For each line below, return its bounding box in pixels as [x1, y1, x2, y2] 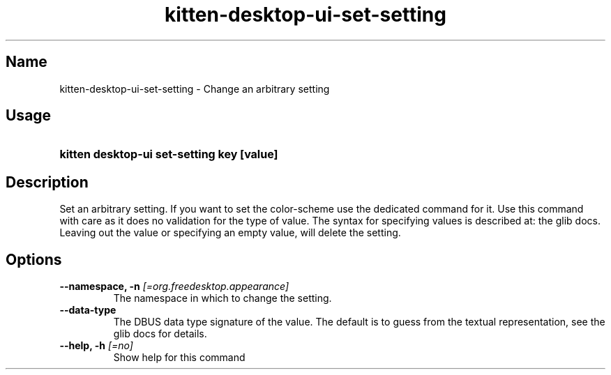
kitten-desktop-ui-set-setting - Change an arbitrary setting [59, 82, 330, 95]
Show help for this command [113, 351, 246, 364]
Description [6, 173, 89, 191]
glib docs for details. [113, 328, 207, 340]
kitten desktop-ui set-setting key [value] [59, 147, 278, 162]
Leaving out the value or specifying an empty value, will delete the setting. [59, 227, 401, 239]
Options [6, 250, 62, 268]
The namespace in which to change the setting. [113, 292, 332, 305]
